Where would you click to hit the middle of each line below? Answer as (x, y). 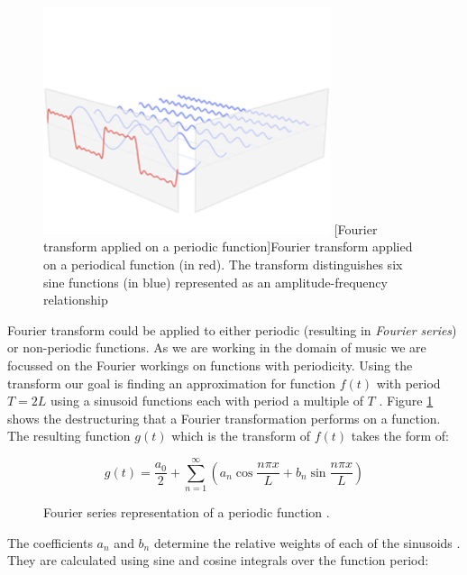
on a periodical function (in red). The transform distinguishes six (223, 265)
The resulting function (69, 436)
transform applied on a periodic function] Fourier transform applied (228, 246)
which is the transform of (241, 436)
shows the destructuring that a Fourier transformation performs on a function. (224, 418)
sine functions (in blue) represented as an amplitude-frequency (215, 282)
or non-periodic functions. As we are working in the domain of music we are (217, 347)
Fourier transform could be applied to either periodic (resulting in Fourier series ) (232, 329)
